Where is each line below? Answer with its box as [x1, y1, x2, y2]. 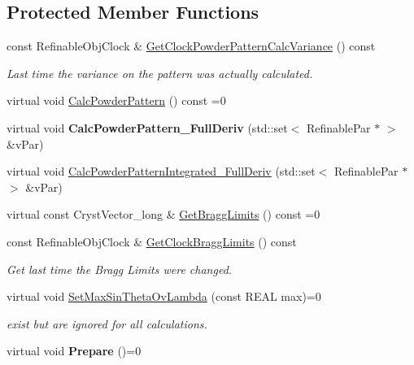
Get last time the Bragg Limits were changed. [7, 260, 233, 277]
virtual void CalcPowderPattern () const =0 [7, 92, 226, 109]
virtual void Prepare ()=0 [7, 342, 142, 359]
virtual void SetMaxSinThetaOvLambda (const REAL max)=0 [7, 288, 321, 305]
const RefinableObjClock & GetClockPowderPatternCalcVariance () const [7, 37, 376, 54]
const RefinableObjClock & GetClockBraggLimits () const [7, 232, 297, 250]
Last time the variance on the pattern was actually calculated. [7, 64, 313, 81]
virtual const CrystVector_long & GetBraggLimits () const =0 [7, 206, 320, 223]
